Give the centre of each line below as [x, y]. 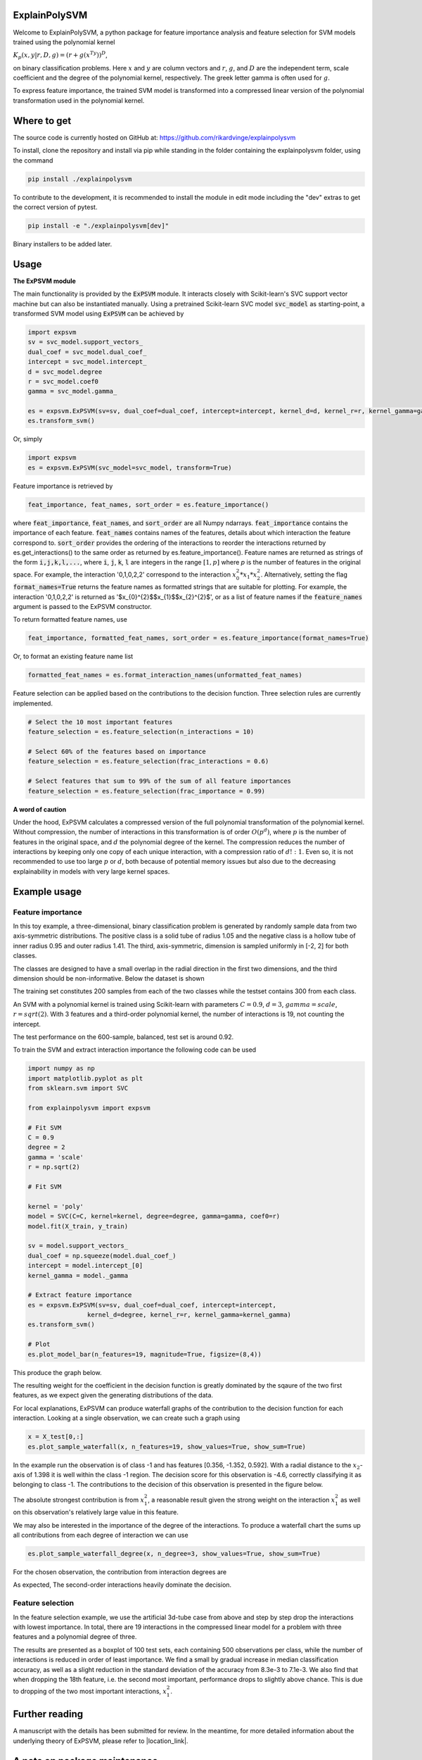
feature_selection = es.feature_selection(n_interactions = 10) [141, 732]
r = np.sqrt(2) [54, 1167]
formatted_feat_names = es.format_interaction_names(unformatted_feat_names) [165, 675]
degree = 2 [46, 1147]
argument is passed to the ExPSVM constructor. [83, 607]
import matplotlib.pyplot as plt [85, 1078]
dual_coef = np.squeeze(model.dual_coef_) [102, 1256]
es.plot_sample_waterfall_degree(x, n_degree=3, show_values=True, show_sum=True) [174, 1554]
